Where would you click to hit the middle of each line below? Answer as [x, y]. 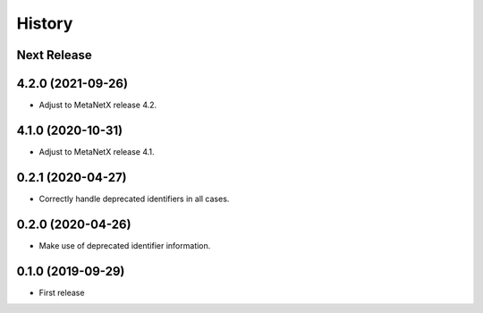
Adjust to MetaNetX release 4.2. [98, 105]
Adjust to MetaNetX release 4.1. [97, 151]
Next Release [55, 55]
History [45, 23]
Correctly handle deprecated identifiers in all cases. [134, 199]
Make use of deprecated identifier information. [125, 245]
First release [62, 292]
